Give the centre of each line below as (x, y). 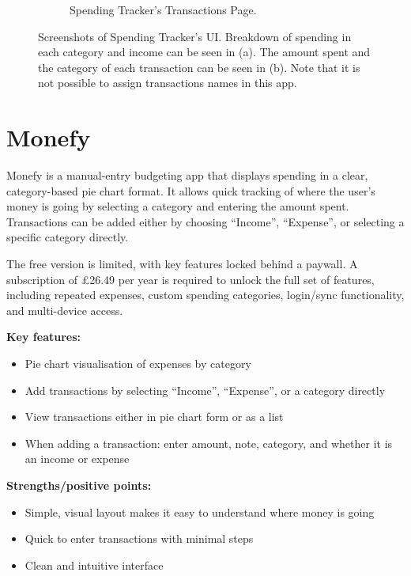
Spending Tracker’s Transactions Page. (163, 9)
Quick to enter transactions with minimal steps (139, 538)
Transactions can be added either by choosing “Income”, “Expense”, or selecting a (205, 221)
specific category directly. (68, 237)
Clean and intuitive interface (94, 565)
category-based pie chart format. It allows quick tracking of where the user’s (191, 190)
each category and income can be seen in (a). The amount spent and (204, 52)
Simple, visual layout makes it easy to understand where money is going (200, 512)
